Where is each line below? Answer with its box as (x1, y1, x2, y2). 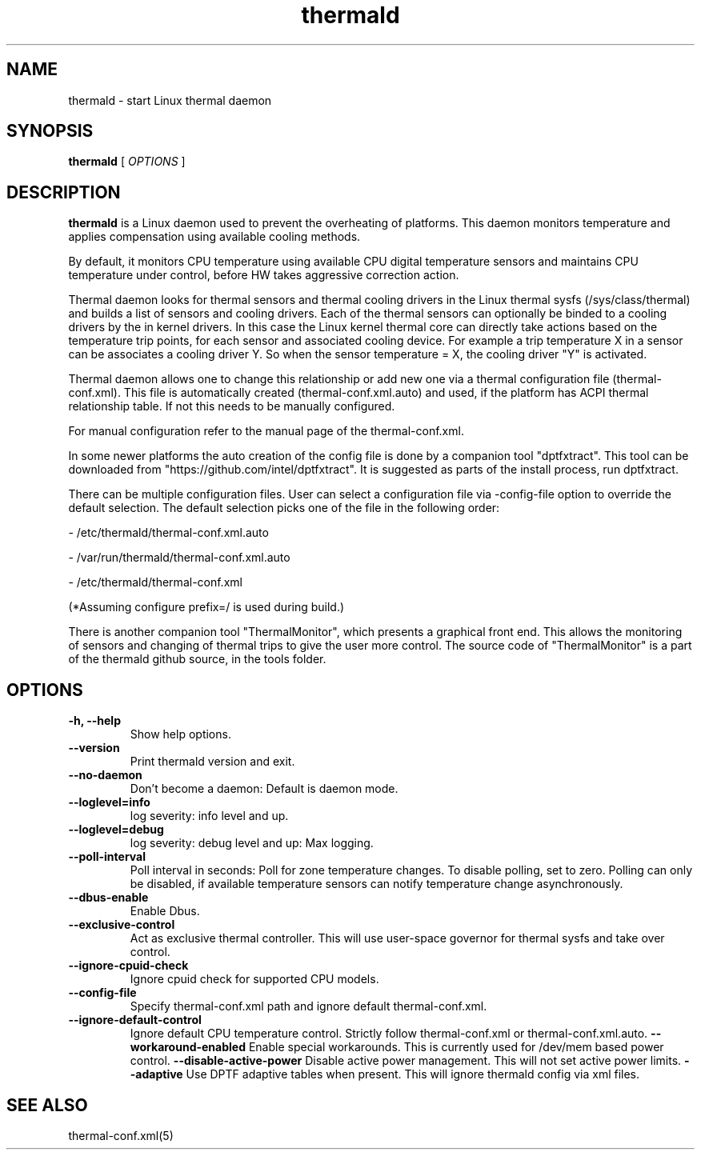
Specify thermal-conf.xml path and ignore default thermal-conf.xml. (130, 999, 487, 1014)
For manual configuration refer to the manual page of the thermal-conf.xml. (68, 424, 464, 438)
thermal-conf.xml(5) (68, 1128, 174, 1142)
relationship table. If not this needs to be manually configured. (68, 399, 395, 414)
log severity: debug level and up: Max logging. (130, 836, 374, 850)
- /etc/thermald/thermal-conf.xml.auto (68, 526, 269, 540)
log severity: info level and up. (130, 809, 289, 823)
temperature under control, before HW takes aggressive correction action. (68, 268, 459, 282)
